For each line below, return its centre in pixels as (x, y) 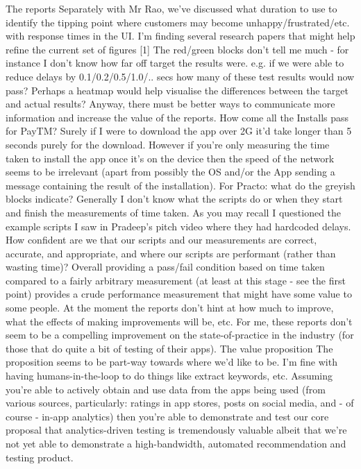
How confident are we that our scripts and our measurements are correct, (161, 240)
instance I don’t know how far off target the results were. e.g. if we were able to (175, 63)
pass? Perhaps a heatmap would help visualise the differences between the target (177, 90)
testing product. (40, 457)
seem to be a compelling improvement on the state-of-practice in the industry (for (180, 335)
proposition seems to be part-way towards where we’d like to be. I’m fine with (171, 362)
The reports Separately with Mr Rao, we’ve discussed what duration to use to (171, 8)
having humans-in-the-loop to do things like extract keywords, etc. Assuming (169, 376)
